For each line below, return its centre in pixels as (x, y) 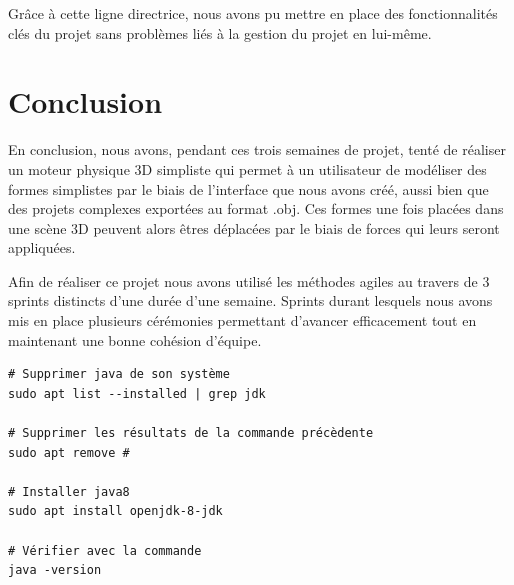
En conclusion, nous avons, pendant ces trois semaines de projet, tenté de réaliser (257, 149)
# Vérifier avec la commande (105, 550)
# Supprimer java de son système (119, 374)
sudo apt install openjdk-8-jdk (115, 511)
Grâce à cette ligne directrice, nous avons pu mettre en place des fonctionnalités (253, 13)
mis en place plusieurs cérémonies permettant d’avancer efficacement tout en (242, 320)
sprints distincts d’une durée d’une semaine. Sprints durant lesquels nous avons (250, 300)
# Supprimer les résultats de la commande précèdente (191, 433)
